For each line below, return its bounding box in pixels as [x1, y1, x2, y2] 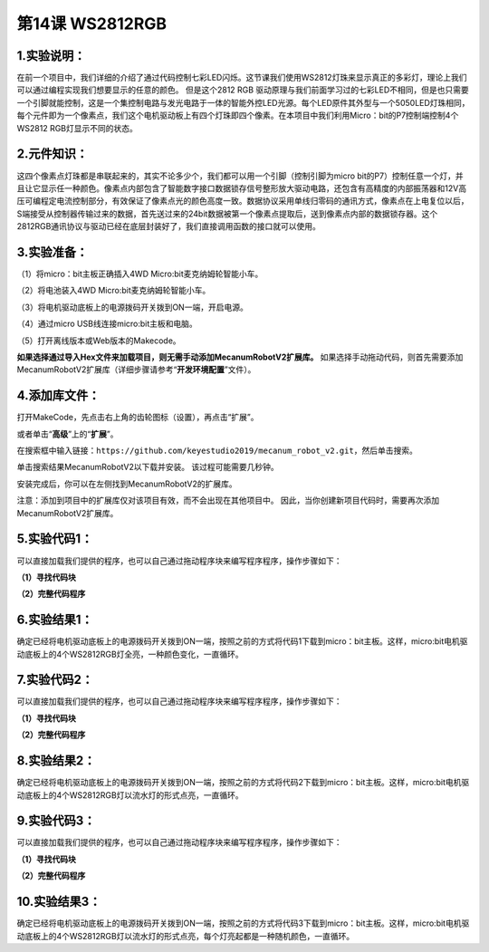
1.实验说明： [16, 48, 86, 63]
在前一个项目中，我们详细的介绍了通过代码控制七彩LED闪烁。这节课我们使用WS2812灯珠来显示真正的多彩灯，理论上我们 [16, 72, 467, 83]
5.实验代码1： [16, 531, 93, 547]
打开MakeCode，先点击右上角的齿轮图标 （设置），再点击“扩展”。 [16, 412, 259, 423]
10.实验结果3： [16, 894, 101, 909]
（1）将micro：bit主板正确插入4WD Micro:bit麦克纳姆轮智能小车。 [16, 268, 264, 279]
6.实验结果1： [16, 612, 94, 628]
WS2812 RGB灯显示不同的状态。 [16, 122, 138, 133]
